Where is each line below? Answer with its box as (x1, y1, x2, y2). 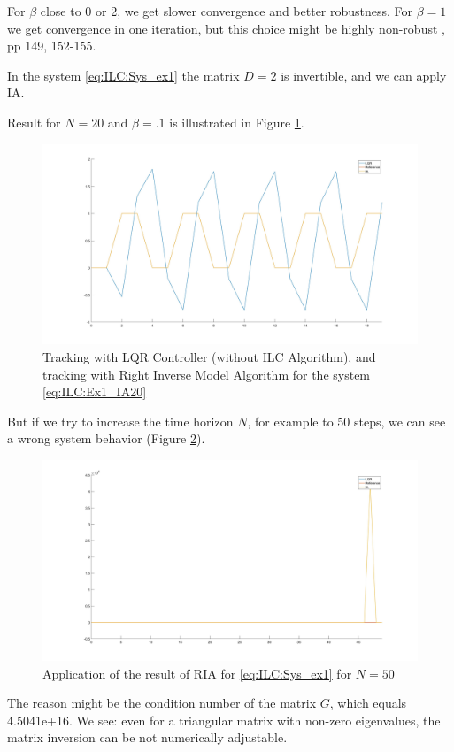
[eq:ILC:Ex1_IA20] (42, 382, 147, 401)
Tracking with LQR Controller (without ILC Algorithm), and (42, 348, 376, 366)
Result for (7, 112, 61, 131)
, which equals (329, 694, 407, 712)
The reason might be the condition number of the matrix (7, 694, 317, 712)
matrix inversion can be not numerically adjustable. (7, 728, 288, 747)
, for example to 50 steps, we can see (247, 411, 446, 430)
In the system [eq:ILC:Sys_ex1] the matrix (7, 65, 240, 84)
